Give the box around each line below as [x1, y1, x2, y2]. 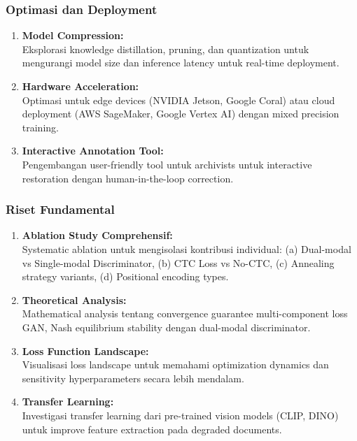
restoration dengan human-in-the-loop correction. [22, 171, 234, 185]
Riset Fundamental [6, 201, 115, 218]
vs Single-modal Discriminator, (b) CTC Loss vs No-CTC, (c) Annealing [22, 255, 335, 270]
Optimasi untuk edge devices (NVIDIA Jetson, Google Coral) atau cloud [22, 92, 335, 107]
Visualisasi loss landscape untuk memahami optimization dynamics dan [22, 357, 329, 372]
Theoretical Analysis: [22, 292, 127, 307]
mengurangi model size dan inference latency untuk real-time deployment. [22, 55, 339, 70]
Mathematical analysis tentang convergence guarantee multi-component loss [22, 306, 348, 321]
